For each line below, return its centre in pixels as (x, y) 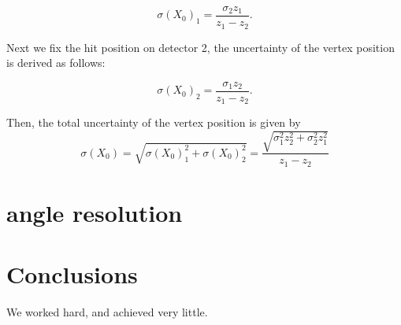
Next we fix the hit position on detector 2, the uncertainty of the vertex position (200, 47)
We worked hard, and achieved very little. (107, 312)
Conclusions (72, 274)
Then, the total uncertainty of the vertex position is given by (154, 122)
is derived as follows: (56, 63)
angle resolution (95, 213)
